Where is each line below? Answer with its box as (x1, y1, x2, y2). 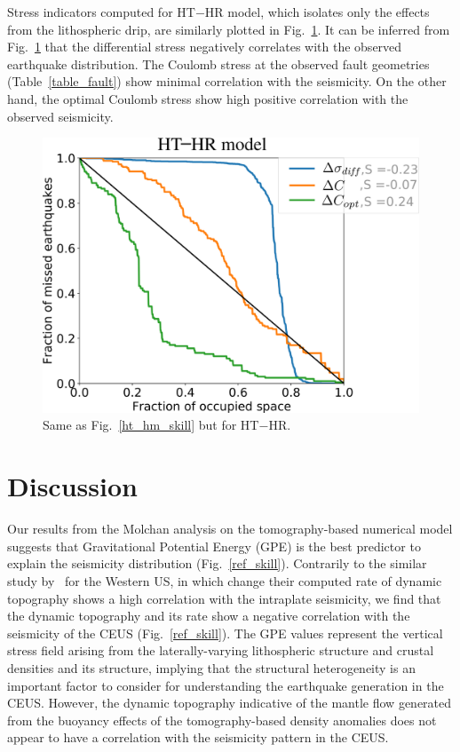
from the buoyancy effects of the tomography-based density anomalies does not (7, 710, 437, 729)
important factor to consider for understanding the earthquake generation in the (7, 676, 444, 694)
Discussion (7, 468, 138, 504)
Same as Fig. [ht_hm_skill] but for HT (43, 416, 259, 434)
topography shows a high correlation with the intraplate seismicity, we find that (7, 589, 441, 607)
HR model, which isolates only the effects (204, 3, 430, 20)
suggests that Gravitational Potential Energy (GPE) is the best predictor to (7, 536, 421, 555)
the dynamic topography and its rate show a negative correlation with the (7, 606, 410, 625)
